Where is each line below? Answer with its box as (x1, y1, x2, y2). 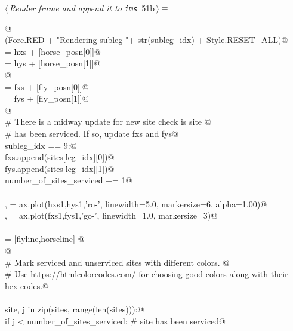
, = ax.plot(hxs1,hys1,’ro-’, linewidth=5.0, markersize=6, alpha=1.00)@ (5, 197, 267, 210)
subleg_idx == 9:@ (5, 139, 77, 151)
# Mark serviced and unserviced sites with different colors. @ (5, 256, 230, 268)
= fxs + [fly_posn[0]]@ (5, 80, 89, 93)
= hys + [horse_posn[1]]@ (5, 57, 101, 69)
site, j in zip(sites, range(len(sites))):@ (5, 302, 144, 315)
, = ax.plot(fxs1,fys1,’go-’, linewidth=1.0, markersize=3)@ (5, 209, 218, 222)
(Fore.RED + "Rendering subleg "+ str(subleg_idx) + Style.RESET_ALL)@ (5, 33, 288, 46)
